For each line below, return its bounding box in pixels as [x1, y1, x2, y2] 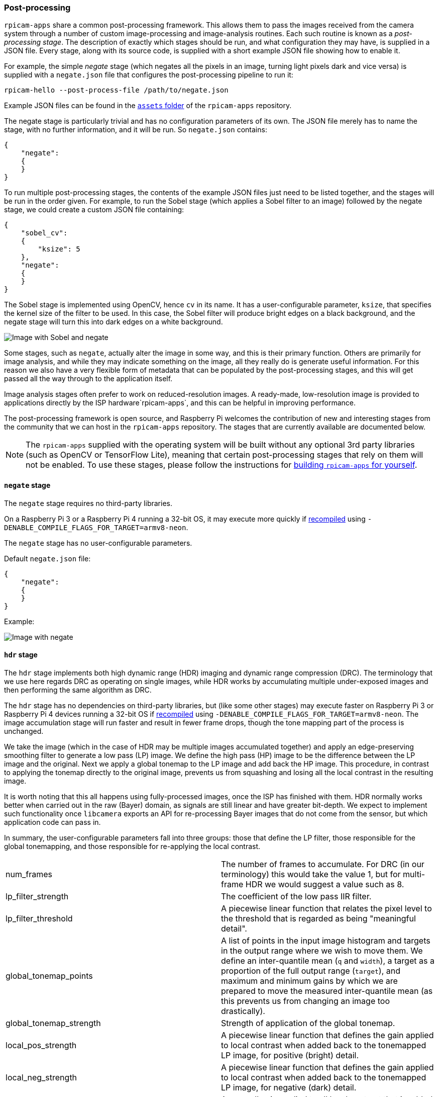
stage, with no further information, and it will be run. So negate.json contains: [4, 125, 267, 134]
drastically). [221, 1005, 265, 1016]
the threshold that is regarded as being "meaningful [221, 913, 416, 923]
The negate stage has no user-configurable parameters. [4, 538, 192, 547]
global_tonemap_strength [6, 1018, 101, 1028]
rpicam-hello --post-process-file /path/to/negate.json [4, 86, 229, 95]
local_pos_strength [6, 1040, 77, 1050]
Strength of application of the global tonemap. [221, 1018, 395, 1028]
